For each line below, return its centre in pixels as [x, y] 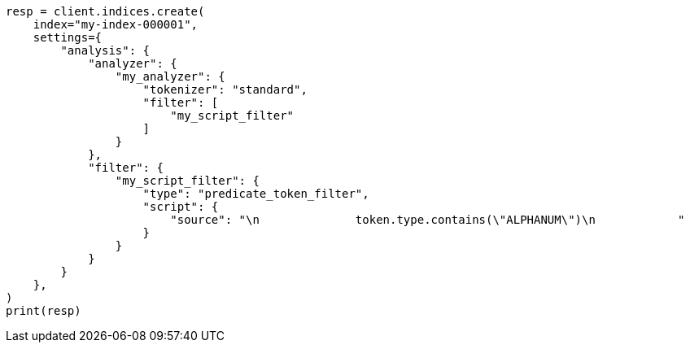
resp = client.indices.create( [105, 11]
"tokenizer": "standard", [225, 89]
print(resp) [44, 311]
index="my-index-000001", [116, 24]
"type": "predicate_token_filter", [256, 194]
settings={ [68, 37]
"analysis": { [105, 50]
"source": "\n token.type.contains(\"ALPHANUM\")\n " [428, 220]
